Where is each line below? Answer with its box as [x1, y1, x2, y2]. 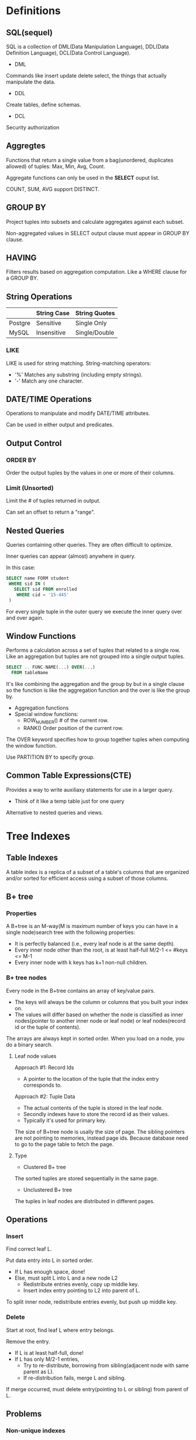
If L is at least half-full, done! [14, 1349, 84, 1356]
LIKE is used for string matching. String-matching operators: [6, 360, 151, 367]
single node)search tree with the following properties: [6, 929, 136, 936]
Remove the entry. [6, 1338, 50, 1345]
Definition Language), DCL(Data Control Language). [6, 49, 131, 56]
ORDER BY [6, 456, 37, 464]
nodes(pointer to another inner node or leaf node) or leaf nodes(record [14, 1017, 186, 1024]
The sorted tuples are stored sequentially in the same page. [14, 1174, 159, 1182]
